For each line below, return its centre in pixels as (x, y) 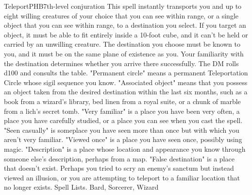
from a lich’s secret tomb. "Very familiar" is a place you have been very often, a (122, 111)
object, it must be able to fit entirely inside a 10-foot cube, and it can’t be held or (126, 34)
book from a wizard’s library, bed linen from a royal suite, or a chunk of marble (122, 101)
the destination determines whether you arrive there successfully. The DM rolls (121, 63)
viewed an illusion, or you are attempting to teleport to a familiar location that (122, 177)
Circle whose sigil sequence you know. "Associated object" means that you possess (126, 82)
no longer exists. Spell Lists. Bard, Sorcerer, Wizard (81, 187)
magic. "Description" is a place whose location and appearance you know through (125, 149)
